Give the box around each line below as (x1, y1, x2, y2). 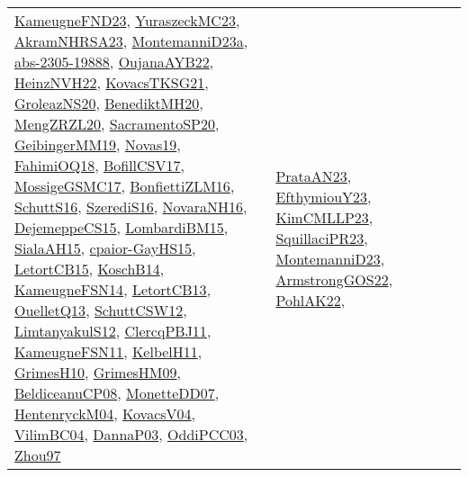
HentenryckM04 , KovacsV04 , (14, 403, 196, 424)
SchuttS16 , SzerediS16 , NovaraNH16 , (14, 196, 247, 217)
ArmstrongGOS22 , (275, 268, 393, 290)
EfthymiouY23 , (275, 185, 372, 207)
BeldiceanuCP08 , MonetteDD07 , (14, 382, 220, 403)
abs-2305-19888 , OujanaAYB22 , (14, 51, 214, 72)
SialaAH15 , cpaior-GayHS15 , (14, 238, 196, 258)
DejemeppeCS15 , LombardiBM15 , (14, 217, 229, 238)
